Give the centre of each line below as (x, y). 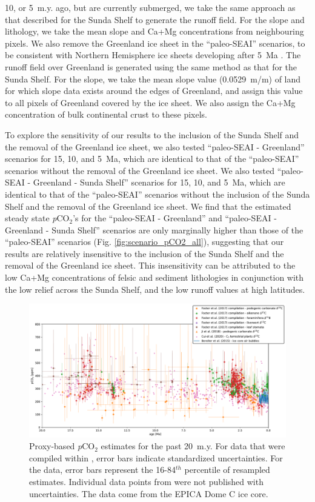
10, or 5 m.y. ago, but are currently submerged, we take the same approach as (150, 7)
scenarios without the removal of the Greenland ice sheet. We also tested (140, 170)
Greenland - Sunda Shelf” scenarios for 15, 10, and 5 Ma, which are (159, 182)
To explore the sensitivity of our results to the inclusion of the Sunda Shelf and (152, 134)
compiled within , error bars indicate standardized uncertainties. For (156, 457)
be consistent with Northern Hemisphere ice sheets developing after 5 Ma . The (153, 55)
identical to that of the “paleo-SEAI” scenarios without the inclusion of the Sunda (157, 194)
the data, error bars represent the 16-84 (102, 470)
